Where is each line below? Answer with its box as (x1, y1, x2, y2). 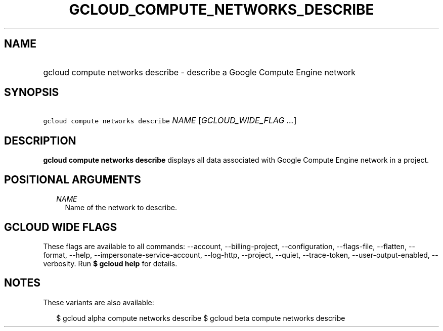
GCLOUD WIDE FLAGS (4, 220, 117, 233)
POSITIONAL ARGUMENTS (4, 173, 141, 186)
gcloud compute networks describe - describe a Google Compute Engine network (43, 67, 356, 77)
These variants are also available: (43, 298, 154, 307)
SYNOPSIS (4, 86, 59, 99)
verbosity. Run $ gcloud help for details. (43, 259, 178, 268)
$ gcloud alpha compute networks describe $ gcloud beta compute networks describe (56, 313, 345, 322)
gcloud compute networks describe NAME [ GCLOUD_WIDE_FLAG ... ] (43, 115, 297, 126)
